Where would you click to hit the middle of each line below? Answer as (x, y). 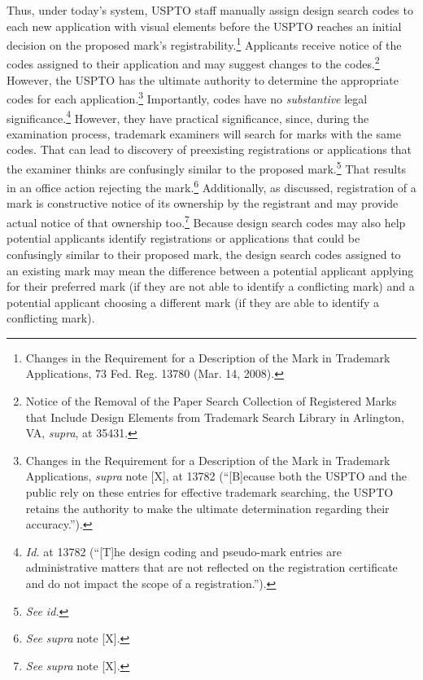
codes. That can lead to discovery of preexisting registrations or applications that (209, 149)
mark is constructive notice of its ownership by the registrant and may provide (203, 203)
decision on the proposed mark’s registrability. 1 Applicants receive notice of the (204, 44)
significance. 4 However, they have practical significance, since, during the (188, 116)
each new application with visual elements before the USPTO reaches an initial (204, 26)
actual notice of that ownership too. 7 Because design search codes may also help (206, 221)
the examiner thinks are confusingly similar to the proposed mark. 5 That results (207, 167)
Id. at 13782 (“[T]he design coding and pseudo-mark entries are (183, 551)
